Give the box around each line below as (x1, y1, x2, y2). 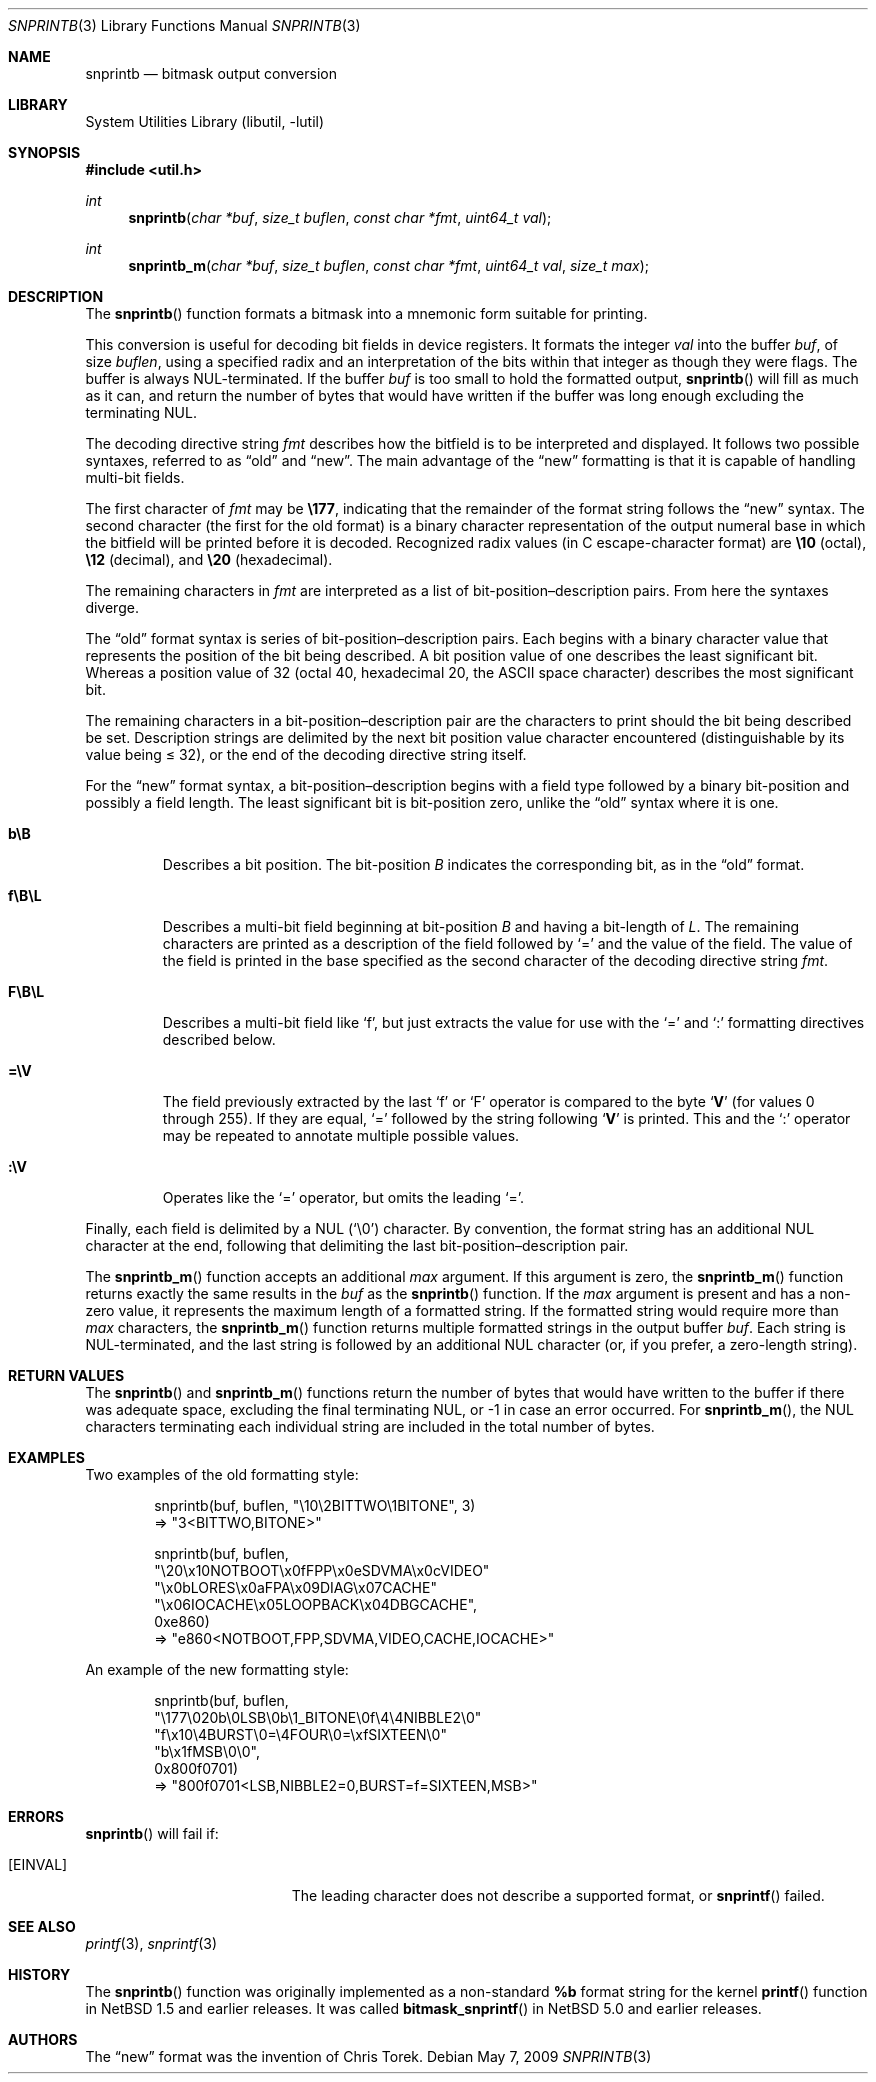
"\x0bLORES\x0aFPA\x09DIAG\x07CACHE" (154, 1579, 437, 1596)
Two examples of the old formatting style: (85, 1466, 359, 1483)
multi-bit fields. (85, 469, 185, 486)
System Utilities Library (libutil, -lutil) (85, 113, 325, 130)
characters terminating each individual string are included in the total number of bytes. (85, 1418, 655, 1435)
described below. (162, 1031, 276, 1048)
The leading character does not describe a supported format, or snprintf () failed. (291, 1887, 825, 1904)
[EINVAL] (8, 1856, 68, 1873)
